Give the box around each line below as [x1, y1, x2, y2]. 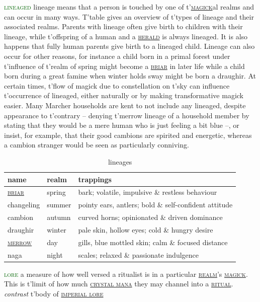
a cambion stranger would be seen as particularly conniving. [4, 139, 189, 150]
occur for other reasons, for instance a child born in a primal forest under [4, 50, 230, 61]
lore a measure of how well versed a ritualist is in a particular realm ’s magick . [4, 268, 248, 279]
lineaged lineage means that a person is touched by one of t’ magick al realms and [4, 2, 254, 12]
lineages [108, 156, 132, 167]
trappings [78, 174, 112, 184]
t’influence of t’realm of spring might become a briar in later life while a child [4, 60, 245, 71]
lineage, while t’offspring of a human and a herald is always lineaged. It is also [4, 31, 248, 41]
